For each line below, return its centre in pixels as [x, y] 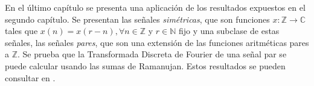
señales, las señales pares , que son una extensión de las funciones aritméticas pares [157, 42]
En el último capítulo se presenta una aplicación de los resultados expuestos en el [155, 7]
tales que [21, 31]
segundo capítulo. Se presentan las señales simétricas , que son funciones [137, 19]
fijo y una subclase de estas [229, 31]
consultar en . [30, 77]
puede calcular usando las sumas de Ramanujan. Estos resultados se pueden [145, 65]
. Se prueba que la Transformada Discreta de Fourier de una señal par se [152, 54]
